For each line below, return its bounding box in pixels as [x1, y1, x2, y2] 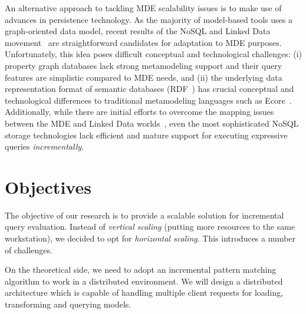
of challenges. [5, 243, 52, 256]
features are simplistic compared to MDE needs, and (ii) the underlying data [5, 71, 282, 83]
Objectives [5, 174, 91, 199]
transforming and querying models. [5, 298, 131, 310]
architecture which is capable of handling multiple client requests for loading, [5, 286, 284, 299]
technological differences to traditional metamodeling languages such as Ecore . [5, 94, 292, 106]
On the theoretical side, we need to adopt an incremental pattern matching [5, 263, 277, 276]
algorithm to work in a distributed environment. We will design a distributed [5, 275, 283, 287]
